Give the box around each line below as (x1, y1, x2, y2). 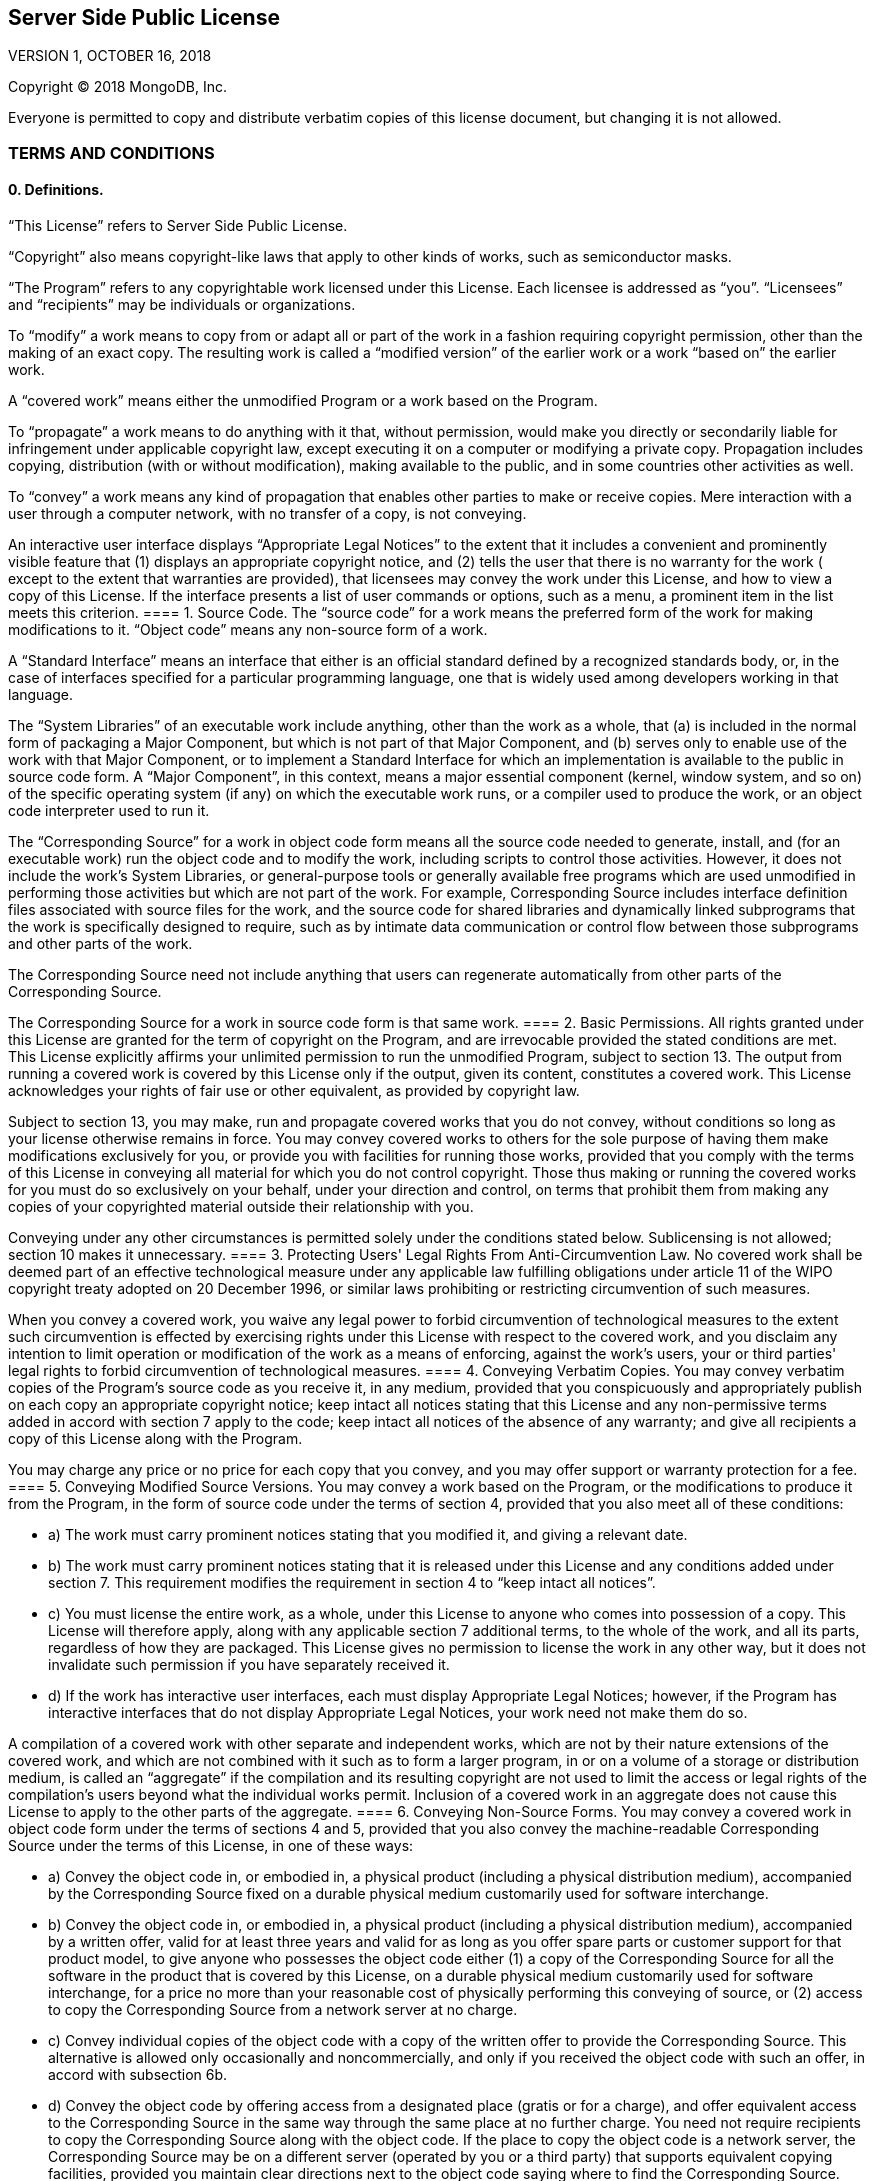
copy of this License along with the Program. (8, 1430, 303, 1448)
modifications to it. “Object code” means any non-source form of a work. (8, 621, 488, 639)
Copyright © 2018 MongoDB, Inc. (8, 78, 227, 96)
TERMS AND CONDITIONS (8, 142, 215, 163)
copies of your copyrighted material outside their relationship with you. (8, 1198, 474, 1216)
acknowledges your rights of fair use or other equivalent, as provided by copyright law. (8, 1082, 580, 1100)
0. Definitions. (8, 181, 104, 199)
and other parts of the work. (8, 935, 193, 953)
